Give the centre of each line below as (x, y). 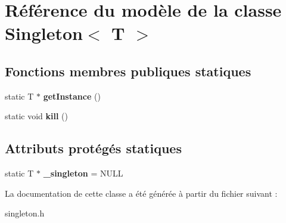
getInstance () (72, 96)
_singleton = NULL (83, 173)
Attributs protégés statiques (93, 148)
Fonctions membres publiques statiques (128, 71)
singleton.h (25, 213)
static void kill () (36, 116)
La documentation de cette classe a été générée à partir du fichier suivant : (141, 193)
